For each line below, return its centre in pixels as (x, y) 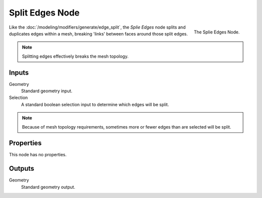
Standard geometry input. (47, 91)
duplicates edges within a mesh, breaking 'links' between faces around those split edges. (98, 33)
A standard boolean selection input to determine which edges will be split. (95, 104)
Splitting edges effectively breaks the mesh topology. (75, 56)
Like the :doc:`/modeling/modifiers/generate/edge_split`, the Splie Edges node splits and (97, 27)
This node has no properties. (38, 155)
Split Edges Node (44, 13)
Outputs (22, 169)
